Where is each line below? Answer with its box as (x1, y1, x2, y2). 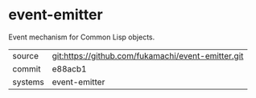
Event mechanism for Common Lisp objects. (8, 32, 155, 42)
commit (12, 63, 41, 74)
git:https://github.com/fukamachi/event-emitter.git (52, 50, 244, 61)
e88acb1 (52, 63, 87, 74)
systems (12, 76, 44, 88)
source (12, 50, 39, 61)
